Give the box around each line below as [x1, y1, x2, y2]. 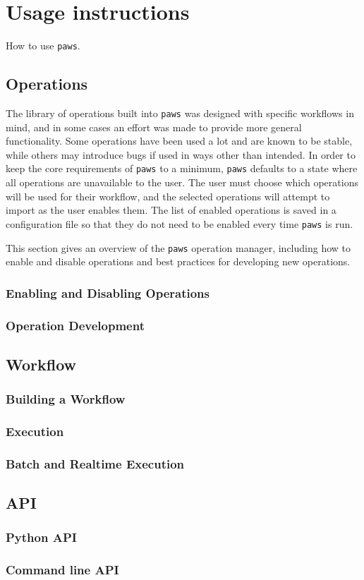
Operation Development [6, 316, 145, 334]
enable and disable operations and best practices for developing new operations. [6, 254, 351, 269]
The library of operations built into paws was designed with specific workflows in [6, 105, 354, 120]
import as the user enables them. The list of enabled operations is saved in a [6, 203, 336, 217]
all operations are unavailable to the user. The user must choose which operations [6, 175, 358, 190]
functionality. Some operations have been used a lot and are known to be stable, [6, 133, 353, 148]
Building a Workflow [6, 390, 126, 408]
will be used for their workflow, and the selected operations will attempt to [6, 188, 330, 203]
